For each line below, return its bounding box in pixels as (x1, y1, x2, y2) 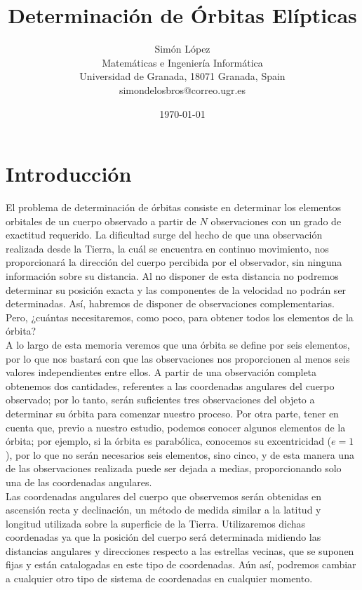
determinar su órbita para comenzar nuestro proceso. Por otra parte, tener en (6, 405, 339, 420)
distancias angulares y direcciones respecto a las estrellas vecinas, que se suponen (6, 543, 354, 558)
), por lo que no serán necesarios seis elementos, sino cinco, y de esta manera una (6, 447, 354, 462)
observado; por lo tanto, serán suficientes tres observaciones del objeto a (6, 392, 315, 407)
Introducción (6, 159, 132, 188)
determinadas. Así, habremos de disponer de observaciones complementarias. (6, 296, 335, 311)
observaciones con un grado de (210, 213, 342, 228)
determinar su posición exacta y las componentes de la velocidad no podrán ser (6, 282, 347, 297)
